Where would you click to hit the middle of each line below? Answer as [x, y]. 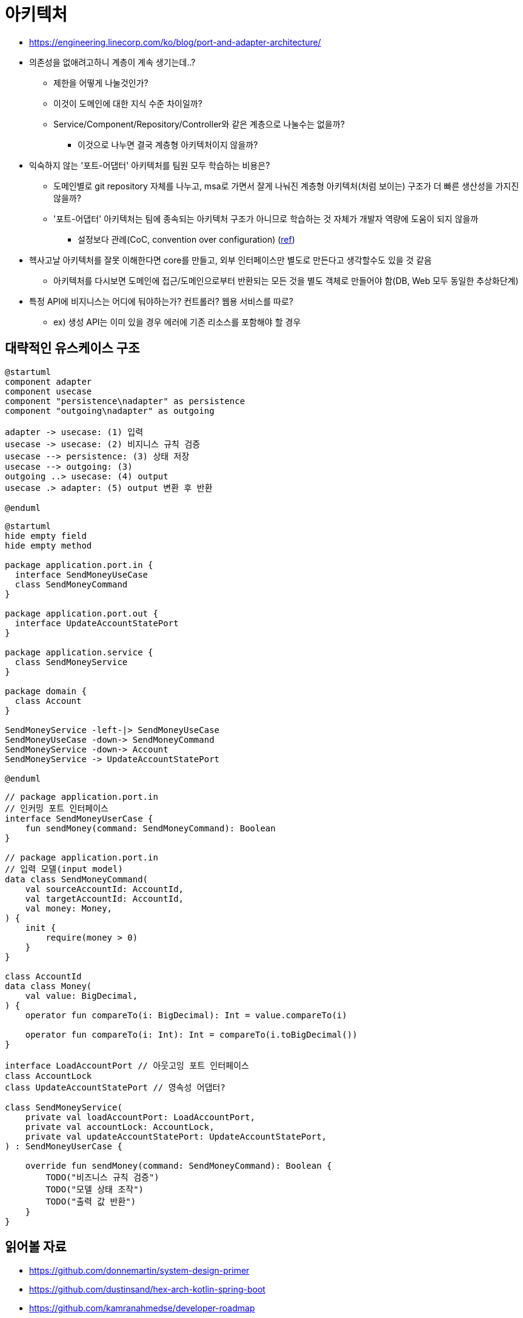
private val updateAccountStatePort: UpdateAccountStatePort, [176, 1136]
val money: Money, [69, 908]
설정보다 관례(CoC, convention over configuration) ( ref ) [186, 239]
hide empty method [48, 545]
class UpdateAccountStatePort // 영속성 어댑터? [115, 1087]
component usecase [48, 391]
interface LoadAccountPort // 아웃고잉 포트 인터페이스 [127, 1065]
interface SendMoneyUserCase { [79, 818]
